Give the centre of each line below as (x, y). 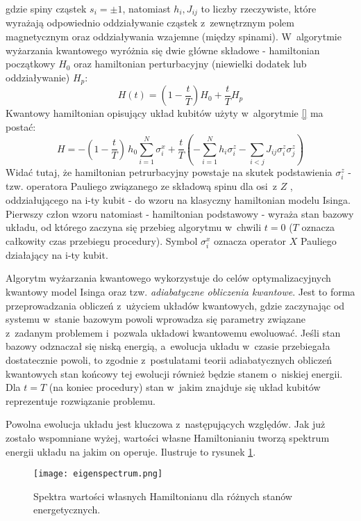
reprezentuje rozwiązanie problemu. (81, 400)
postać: (21, 126)
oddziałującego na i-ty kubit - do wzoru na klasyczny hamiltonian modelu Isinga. (178, 199)
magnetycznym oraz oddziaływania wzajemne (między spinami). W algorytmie (174, 37)
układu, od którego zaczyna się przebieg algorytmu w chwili (134, 227)
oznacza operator (250, 240)
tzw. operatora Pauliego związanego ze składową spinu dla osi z (141, 186)
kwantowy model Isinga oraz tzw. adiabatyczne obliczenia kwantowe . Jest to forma (180, 292)
